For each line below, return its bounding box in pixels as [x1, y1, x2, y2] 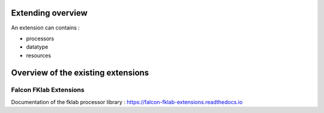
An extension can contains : [11, 24, 80, 31]
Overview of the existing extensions [11, 67, 149, 78]
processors [26, 35, 54, 42]
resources [26, 52, 51, 59]
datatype [26, 43, 49, 50]
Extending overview [11, 8, 88, 18]
